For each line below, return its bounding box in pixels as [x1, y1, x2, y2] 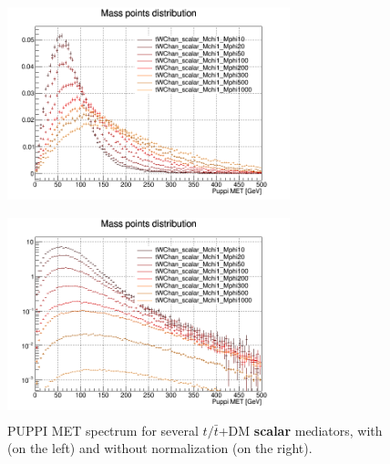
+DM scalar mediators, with [218, 420, 383, 439]
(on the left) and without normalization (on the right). [7, 438, 313, 458]
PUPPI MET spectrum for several [7, 420, 199, 439]
